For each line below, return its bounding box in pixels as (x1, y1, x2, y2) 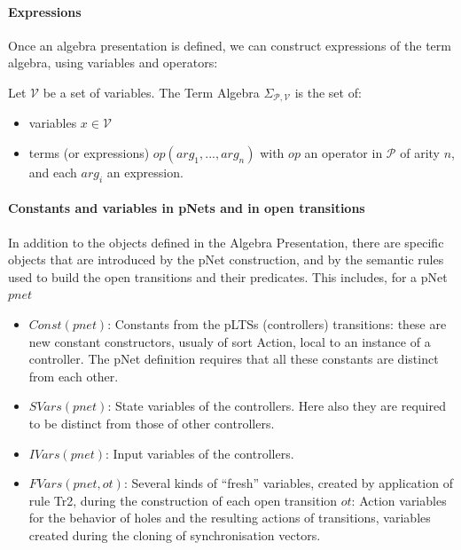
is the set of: (294, 82, 362, 101)
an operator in (304, 144, 383, 162)
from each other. (28, 366, 119, 385)
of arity (400, 144, 440, 162)
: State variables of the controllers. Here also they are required (107, 397, 446, 415)
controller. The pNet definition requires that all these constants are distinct (28, 350, 439, 368)
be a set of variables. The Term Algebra (43, 82, 260, 101)
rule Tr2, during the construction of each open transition (28, 491, 338, 509)
